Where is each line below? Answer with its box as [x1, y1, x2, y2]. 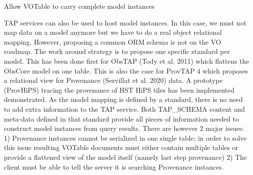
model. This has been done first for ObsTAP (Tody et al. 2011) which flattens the [4, 55, 249, 66]
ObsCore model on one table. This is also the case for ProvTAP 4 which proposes [4, 65, 248, 75]
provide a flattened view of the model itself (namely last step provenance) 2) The [4, 151, 247, 162]
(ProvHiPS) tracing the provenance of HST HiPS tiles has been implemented [4, 84, 234, 95]
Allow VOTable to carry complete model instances [4, 1, 155, 11]
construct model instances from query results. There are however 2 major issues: [4, 123, 244, 133]
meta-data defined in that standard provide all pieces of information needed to [4, 113, 239, 124]
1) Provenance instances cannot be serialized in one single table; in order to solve [4, 132, 247, 143]
